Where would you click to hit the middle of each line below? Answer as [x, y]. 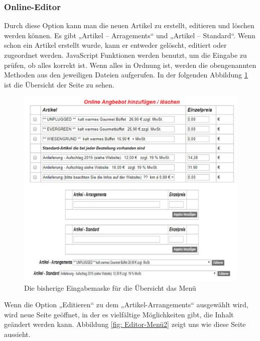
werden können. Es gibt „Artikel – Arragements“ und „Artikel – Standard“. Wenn [130, 35]
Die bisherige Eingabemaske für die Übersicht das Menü [110, 287]
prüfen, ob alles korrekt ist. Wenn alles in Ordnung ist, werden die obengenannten [130, 65]
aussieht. [17, 334]
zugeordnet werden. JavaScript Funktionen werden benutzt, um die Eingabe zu [125, 55]
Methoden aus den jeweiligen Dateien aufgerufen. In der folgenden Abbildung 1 [126, 75]
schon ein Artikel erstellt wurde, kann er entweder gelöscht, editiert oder [115, 45]
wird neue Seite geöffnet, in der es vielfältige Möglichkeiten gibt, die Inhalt [119, 314]
